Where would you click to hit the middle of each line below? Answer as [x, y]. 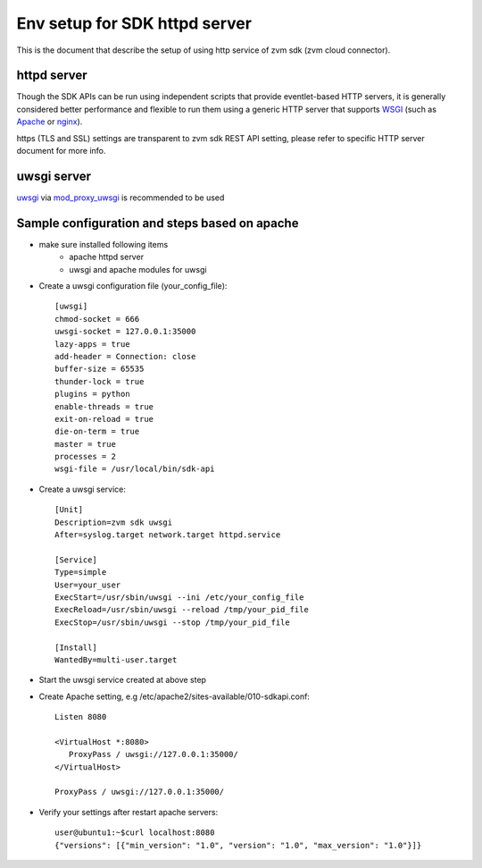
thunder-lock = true [100, 381]
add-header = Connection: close [125, 356]
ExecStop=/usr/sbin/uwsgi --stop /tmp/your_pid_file [172, 622]
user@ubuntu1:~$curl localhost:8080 [135, 833]
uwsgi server [54, 176]
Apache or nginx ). [50, 122]
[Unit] [69, 510]
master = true [85, 444]
